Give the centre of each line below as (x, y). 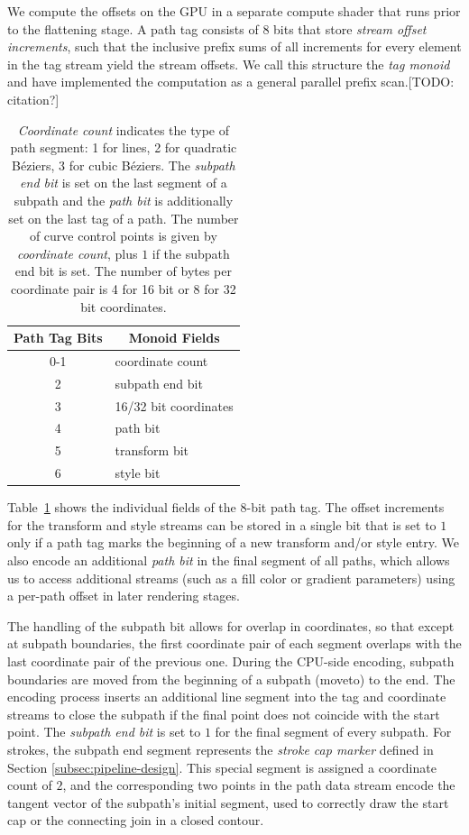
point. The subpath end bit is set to (104, 732)
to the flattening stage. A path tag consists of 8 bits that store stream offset (217, 28)
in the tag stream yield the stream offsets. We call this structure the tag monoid (229, 64)
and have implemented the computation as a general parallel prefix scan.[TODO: (231, 82)
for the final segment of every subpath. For (333, 732)
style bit (138, 473)
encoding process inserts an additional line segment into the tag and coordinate (227, 697)
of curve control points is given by (123, 236)
